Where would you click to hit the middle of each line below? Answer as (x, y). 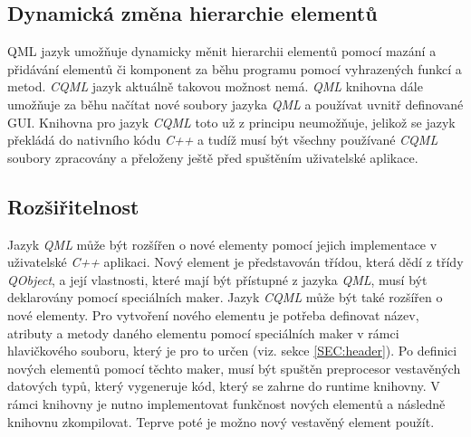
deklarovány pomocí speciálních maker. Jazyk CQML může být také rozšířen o (225, 297)
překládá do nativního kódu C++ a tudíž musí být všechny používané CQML (223, 140)
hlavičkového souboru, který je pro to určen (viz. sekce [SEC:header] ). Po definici (232, 351)
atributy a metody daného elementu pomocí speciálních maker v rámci (203, 332)
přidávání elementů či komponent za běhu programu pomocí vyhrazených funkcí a (235, 68)
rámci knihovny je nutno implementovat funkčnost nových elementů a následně (226, 403)
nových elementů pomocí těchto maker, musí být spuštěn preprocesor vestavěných (234, 368)
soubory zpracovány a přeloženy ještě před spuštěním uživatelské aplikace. (213, 157)
